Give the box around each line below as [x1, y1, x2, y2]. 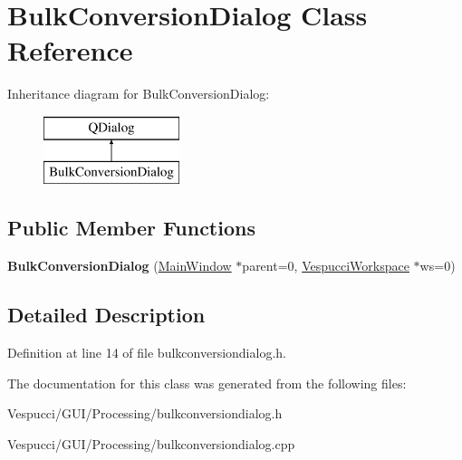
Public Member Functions [7, 214, 255, 242]
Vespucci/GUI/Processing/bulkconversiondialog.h [7, 404, 283, 423]
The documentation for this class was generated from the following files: [7, 373, 407, 392]
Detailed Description [7, 301, 206, 329]
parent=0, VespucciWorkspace [242, 256, 409, 275]
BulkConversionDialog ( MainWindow [7, 256, 232, 275]
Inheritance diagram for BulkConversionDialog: [7, 84, 270, 103]
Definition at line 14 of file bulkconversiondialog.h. [7, 343, 286, 362]
